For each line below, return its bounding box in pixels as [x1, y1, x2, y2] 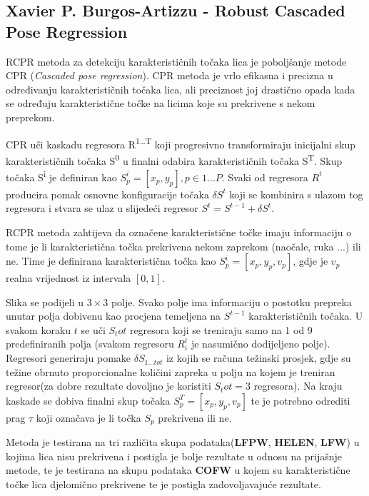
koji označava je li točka [36, 410, 141, 425]
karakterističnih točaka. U [248, 308, 363, 323]
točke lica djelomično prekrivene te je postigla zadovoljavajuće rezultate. [6, 477, 321, 492]
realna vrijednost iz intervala [6, 270, 131, 285]
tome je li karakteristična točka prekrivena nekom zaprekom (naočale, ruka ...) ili [6, 238, 361, 253]
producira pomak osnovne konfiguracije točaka [6, 186, 209, 201]
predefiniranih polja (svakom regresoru [6, 336, 174, 351]
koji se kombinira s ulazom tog [229, 186, 363, 201]
